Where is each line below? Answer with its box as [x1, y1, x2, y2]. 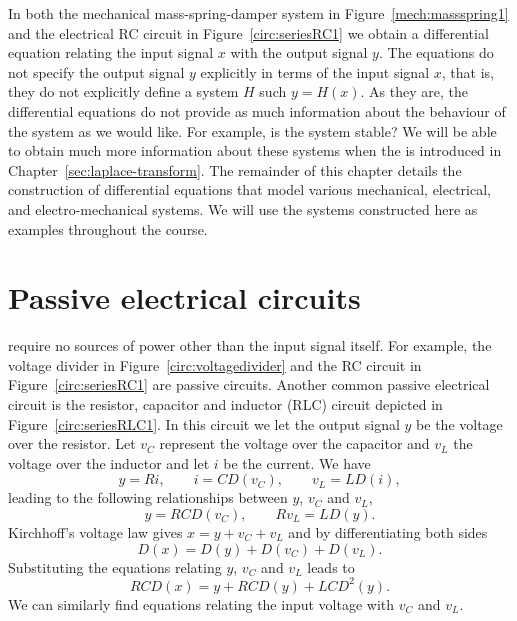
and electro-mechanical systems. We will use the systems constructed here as [8, 198, 478, 219]
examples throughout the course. [8, 218, 208, 239]
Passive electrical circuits [8, 277, 361, 318]
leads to [307, 556, 355, 577]
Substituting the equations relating [8, 556, 222, 577]
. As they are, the [360, 81, 468, 102]
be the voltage [416, 413, 503, 434]
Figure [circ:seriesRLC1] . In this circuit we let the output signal [8, 413, 400, 434]
